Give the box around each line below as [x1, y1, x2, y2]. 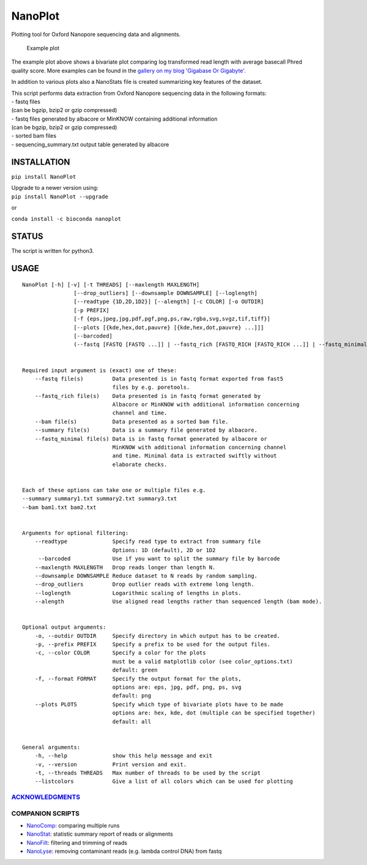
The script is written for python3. [11, 247, 94, 255]
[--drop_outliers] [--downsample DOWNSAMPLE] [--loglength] [73, 290, 258, 297]
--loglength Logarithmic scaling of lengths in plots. [34, 590, 242, 596]
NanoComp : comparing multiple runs [26, 822, 120, 829]
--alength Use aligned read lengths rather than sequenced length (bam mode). [34, 598, 322, 605]
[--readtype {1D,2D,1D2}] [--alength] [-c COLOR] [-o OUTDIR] [73, 298, 264, 305]
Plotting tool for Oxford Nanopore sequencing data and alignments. [11, 31, 181, 38]
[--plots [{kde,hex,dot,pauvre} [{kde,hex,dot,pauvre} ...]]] [73, 324, 264, 331]
